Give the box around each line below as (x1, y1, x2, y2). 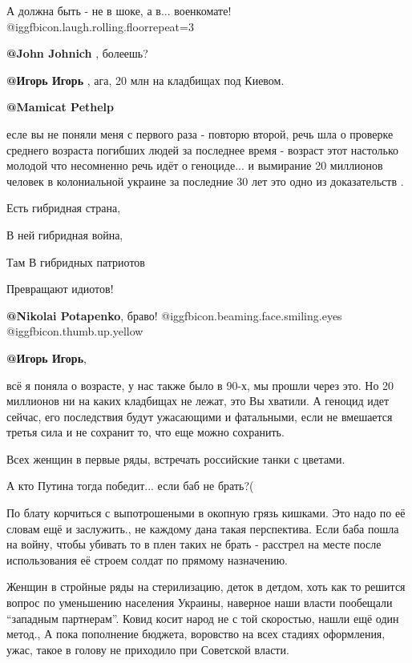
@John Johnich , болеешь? (6, 45, 148, 62)
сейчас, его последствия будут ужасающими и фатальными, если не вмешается (6, 408, 393, 424)
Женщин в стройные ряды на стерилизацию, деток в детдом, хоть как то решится (6, 578, 406, 595)
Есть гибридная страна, (6, 199, 121, 216)
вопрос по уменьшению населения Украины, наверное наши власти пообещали (6, 594, 393, 611)
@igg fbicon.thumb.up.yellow (6, 323, 143, 340)
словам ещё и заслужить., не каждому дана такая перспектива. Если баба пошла (6, 520, 399, 536)
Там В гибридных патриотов (6, 253, 145, 270)
